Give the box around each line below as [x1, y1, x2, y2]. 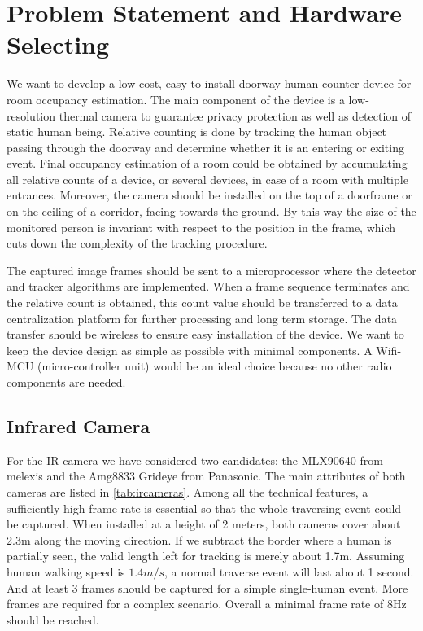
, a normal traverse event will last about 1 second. [164, 563, 414, 580]
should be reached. [7, 611, 99, 628]
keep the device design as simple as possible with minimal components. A [7, 341, 373, 358]
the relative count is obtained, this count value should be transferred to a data [7, 294, 398, 311]
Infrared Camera [7, 413, 150, 438]
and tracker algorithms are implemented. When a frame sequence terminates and [7, 278, 410, 295]
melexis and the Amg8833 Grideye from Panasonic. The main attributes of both [7, 467, 406, 484]
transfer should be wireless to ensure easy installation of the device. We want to [7, 326, 404, 343]
